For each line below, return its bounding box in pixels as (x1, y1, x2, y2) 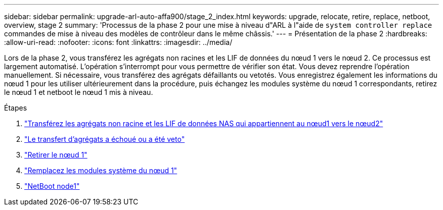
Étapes (4, 103, 27, 112)
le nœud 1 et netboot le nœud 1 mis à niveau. (4, 88, 153, 96)
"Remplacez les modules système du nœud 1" (24, 166, 178, 175)
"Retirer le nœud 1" (24, 150, 87, 159)
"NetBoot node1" (24, 182, 80, 190)
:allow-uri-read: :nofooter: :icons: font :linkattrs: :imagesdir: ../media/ (4, 38, 233, 46)
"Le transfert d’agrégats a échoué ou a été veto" (24, 135, 185, 143)
